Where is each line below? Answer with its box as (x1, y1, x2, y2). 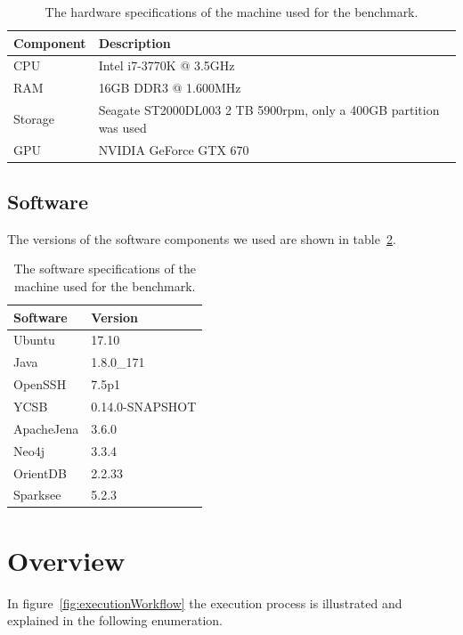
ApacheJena (13, 419, 79, 437)
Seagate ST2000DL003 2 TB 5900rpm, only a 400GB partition (98, 101, 440, 119)
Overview (7, 541, 126, 578)
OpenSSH (13, 375, 67, 394)
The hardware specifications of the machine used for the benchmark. (45, 3, 418, 20)
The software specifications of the (13, 259, 196, 278)
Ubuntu (13, 330, 55, 349)
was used (98, 118, 147, 136)
